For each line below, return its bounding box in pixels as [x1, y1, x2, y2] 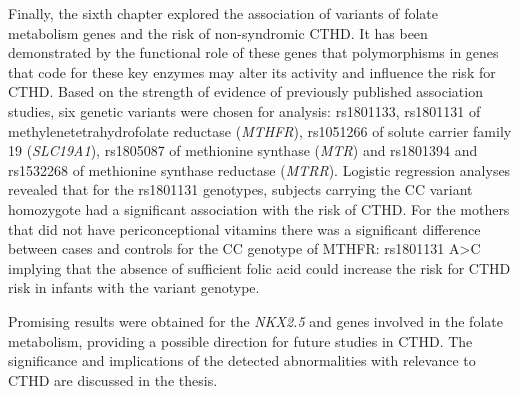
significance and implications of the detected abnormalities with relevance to [8, 350, 476, 371]
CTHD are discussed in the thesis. [8, 369, 218, 390]
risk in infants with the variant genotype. [8, 277, 260, 298]
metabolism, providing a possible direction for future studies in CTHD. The [8, 330, 473, 351]
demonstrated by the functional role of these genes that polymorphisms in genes [8, 42, 499, 63]
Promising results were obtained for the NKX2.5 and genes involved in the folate [8, 310, 503, 331]
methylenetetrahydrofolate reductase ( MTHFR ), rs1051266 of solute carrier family [8, 120, 512, 141]
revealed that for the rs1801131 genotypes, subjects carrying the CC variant [8, 179, 473, 200]
